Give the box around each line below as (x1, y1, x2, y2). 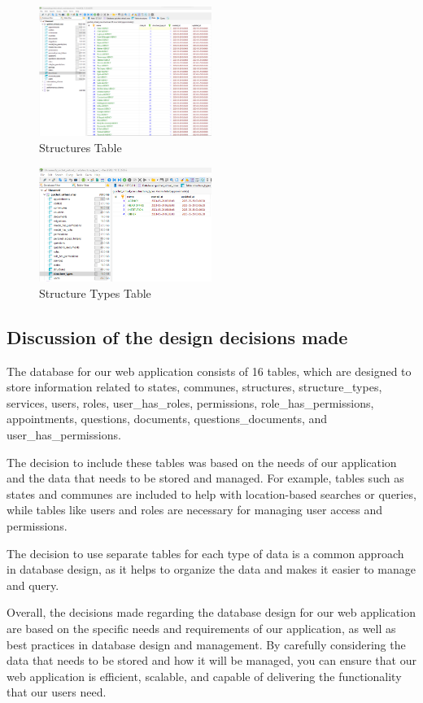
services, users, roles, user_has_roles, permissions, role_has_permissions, (7, 394, 374, 411)
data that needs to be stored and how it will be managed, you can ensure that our (7, 652, 416, 669)
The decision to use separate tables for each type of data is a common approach (7, 544, 404, 561)
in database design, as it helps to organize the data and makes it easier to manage (7, 561, 416, 578)
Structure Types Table (39, 284, 151, 301)
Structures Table (39, 139, 122, 155)
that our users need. (7, 683, 107, 701)
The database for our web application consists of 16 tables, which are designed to (7, 362, 412, 379)
